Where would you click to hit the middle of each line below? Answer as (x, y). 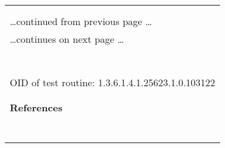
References (36, 107)
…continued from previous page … (81, 21)
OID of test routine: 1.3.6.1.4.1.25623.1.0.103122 (112, 82)
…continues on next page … (67, 39)
